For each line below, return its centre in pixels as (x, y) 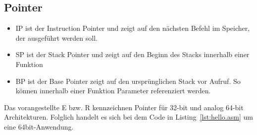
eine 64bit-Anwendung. (39, 126)
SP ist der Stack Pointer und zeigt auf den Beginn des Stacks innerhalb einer (132, 54)
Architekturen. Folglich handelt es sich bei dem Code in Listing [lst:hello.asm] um (128, 117)
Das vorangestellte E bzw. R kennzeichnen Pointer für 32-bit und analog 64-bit (124, 107)
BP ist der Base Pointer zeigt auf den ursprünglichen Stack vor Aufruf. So (128, 81)
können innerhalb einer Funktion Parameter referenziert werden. (113, 91)
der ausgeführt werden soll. (56, 37)
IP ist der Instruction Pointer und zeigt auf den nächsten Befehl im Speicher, (133, 28)
